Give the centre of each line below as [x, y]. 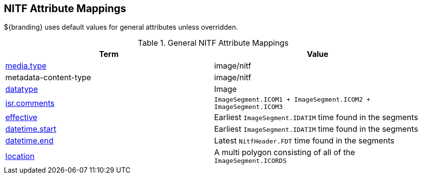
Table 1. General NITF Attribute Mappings [213, 43]
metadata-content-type [48, 78]
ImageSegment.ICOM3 [248, 107]
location [20, 156]
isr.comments [30, 103]
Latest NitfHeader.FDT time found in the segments [304, 141]
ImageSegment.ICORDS [250, 161]
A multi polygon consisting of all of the [285, 152]
